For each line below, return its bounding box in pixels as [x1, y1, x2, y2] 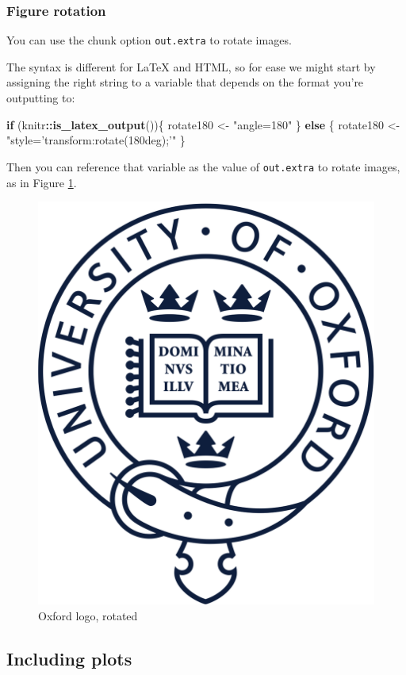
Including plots [6, 646, 132, 671]
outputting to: [6, 90, 75, 106]
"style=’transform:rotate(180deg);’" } [6, 132, 186, 148]
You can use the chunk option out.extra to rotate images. [6, 32, 292, 48]
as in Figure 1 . [6, 174, 77, 190]
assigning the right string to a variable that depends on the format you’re [6, 74, 364, 90]
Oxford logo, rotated [38, 608, 138, 624]
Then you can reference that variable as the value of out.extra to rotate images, [6, 158, 400, 175]
